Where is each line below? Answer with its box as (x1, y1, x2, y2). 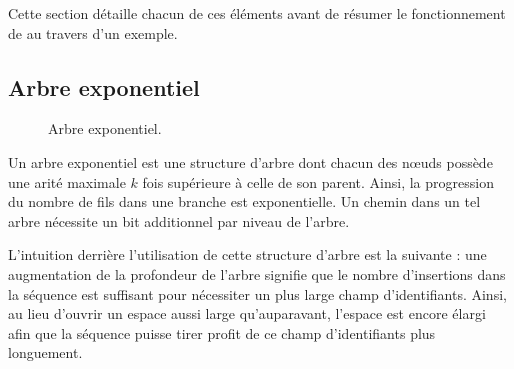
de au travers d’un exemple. (8, 22, 178, 43)
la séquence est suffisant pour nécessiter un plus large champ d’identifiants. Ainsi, (8, 283, 507, 304)
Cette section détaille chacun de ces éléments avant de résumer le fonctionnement (8, 3, 506, 23)
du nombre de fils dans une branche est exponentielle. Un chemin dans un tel (8, 191, 481, 212)
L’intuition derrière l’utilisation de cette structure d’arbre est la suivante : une (8, 244, 487, 265)
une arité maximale (8, 171, 126, 192)
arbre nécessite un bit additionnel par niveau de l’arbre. (8, 210, 350, 231)
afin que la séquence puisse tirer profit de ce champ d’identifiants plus (8, 322, 436, 343)
